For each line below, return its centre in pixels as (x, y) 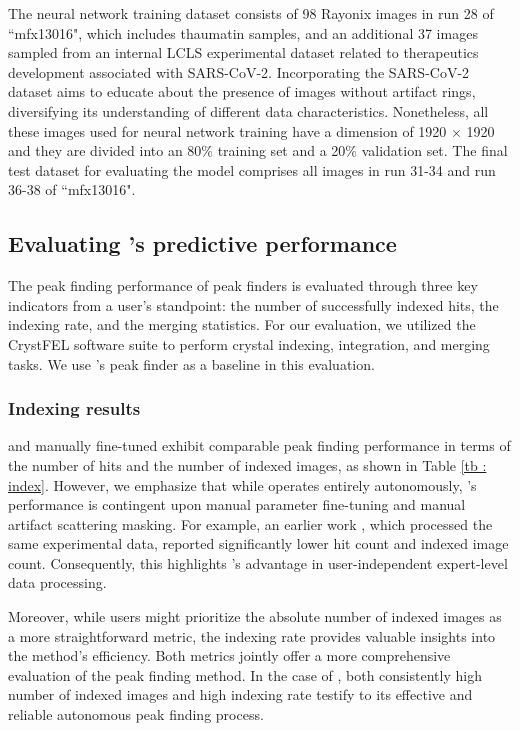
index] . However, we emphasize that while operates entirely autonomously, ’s (242, 484)
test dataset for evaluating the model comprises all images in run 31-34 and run (252, 169)
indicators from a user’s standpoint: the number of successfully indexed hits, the (253, 304)
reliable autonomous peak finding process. (136, 714)
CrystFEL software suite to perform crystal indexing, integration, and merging (249, 343)
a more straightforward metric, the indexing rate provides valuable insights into (252, 635)
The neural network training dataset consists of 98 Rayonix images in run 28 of (251, 13)
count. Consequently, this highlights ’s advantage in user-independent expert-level (258, 562)
